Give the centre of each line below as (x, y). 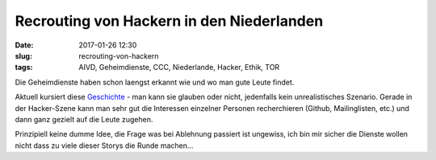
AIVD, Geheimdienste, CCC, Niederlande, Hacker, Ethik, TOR (179, 68)
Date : (24, 45)
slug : (23, 55)
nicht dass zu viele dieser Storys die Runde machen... (104, 146)
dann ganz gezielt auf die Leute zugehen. (84, 119)
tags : (24, 68)
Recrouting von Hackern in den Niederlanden (169, 21)
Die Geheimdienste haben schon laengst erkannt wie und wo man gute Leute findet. (155, 82)
